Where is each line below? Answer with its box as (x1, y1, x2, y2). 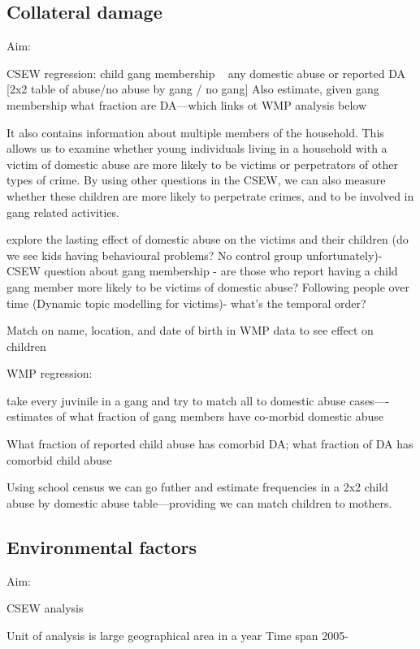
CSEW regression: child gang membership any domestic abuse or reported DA (6, 64, 405, 81)
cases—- (349, 392, 390, 409)
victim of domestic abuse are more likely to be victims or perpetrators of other (6, 155, 398, 172)
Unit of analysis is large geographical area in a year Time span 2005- (6, 626, 349, 643)
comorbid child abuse (6, 451, 112, 468)
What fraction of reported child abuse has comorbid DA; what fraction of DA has (6, 435, 414, 452)
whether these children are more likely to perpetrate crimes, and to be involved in (6, 187, 414, 204)
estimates (6, 408, 53, 425)
